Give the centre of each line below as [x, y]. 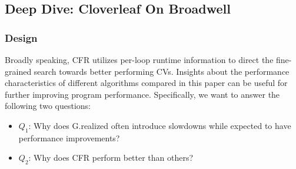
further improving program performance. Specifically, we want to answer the [142, 94]
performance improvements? [69, 137]
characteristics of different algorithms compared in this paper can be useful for [146, 83]
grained [18, 71]
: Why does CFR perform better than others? [111, 158]
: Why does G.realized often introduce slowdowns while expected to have [160, 125]
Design [21, 37]
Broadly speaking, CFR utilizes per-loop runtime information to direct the [139, 59]
